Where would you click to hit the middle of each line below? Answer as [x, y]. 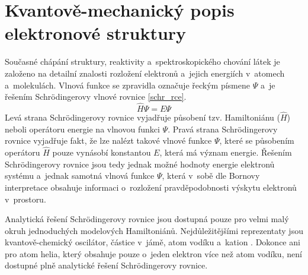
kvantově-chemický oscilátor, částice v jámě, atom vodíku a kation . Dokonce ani [153, 242]
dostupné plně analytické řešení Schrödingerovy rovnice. [106, 265]
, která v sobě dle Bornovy [211, 176]
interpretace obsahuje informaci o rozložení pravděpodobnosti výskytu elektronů [151, 187]
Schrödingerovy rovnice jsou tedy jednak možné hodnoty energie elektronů [140, 164]
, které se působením [257, 140]
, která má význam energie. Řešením [226, 152]
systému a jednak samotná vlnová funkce [80, 176]
